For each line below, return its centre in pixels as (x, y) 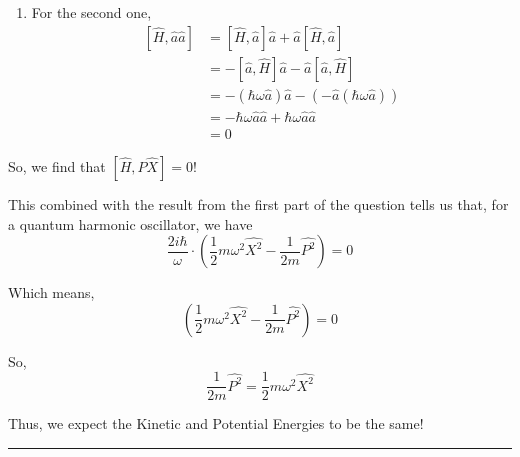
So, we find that (57, 165)
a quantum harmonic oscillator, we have (130, 223)
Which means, (51, 292)
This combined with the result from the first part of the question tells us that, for (258, 203)
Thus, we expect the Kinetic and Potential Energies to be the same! (216, 423)
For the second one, (91, 12)
